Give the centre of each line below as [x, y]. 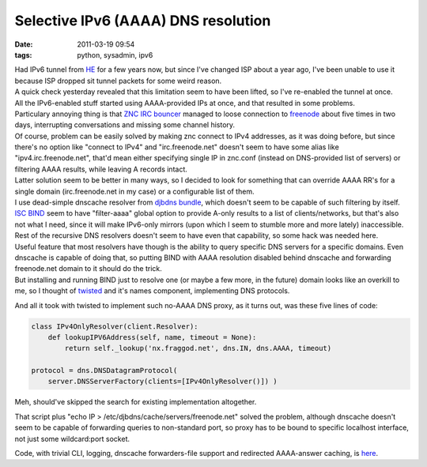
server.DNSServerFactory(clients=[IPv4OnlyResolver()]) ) [162, 382]
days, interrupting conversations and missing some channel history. [125, 125]
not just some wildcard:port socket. [72, 439]
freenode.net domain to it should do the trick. [88, 269]
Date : [24, 44]
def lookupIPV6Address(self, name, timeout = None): [152, 337]
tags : [23, 55]
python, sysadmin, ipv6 [115, 55]
